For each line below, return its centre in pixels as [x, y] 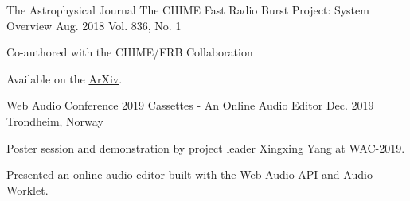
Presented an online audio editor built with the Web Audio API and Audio [189, 174]
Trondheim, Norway [55, 120]
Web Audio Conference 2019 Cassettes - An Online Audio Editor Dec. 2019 [190, 105]
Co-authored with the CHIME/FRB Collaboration [130, 52]
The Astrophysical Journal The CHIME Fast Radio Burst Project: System [188, 10]
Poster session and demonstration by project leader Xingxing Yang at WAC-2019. [206, 147]
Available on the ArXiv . [64, 78]
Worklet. [27, 189]
